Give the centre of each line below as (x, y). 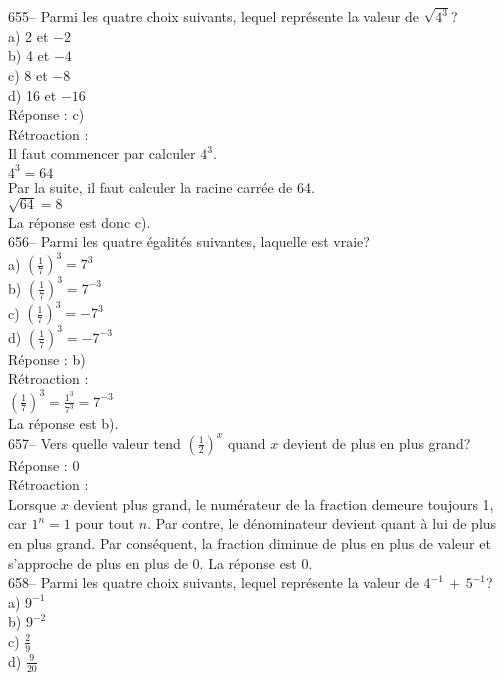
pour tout (105, 523)
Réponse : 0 (44, 464)
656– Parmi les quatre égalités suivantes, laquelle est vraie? (189, 241)
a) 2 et (28, 35)
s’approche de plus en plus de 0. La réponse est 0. (160, 562)
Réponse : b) (47, 358)
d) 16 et (32, 94)
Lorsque (32, 503)
